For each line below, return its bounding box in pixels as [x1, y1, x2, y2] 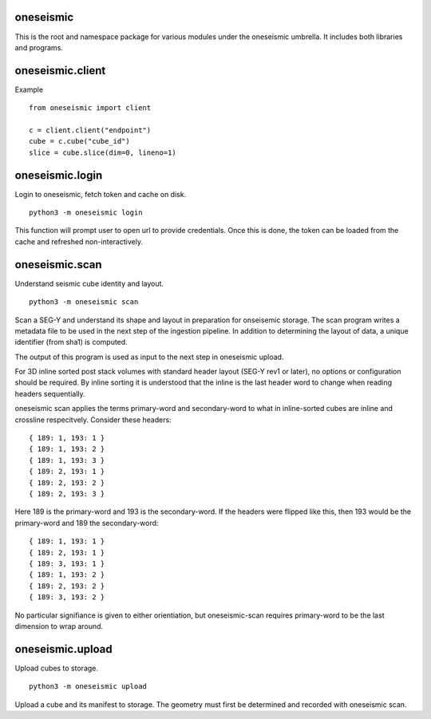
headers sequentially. [14, 389, 85, 398]
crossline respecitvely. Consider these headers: [14, 415, 172, 425]
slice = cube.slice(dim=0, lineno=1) [29, 148, 177, 157]
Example [14, 85, 44, 94]
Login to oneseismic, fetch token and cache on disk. [14, 189, 187, 199]
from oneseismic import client [29, 104, 152, 113]
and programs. [14, 42, 64, 52]
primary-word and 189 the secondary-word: [14, 518, 159, 527]
